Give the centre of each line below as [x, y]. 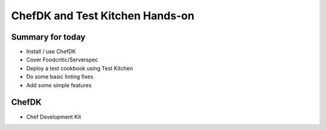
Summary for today [48, 37]
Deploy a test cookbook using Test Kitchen [79, 68]
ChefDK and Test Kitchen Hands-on [103, 16]
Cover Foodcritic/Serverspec [62, 60]
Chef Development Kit [54, 117]
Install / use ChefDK [51, 52]
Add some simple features [59, 85]
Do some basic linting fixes [60, 77]
